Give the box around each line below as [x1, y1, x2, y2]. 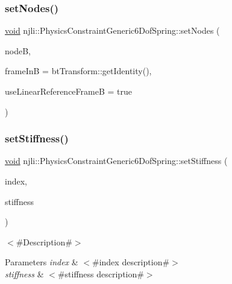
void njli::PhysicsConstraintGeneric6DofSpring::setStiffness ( [5, 154, 228, 167]
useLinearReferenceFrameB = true [5, 85, 132, 97]
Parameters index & [5, 256, 78, 268]
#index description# [92, 256, 170, 268]
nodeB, [5, 44, 31, 57]
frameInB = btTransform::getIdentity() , [5, 65, 152, 77]
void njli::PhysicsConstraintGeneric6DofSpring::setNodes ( [5, 24, 220, 37]
